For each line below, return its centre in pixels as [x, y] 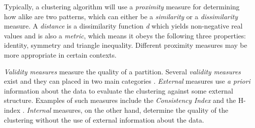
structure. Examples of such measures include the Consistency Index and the [120, 100]
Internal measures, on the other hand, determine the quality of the [127, 110]
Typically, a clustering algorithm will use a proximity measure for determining [122, 6]
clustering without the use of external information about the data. [104, 119]
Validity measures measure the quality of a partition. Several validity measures [123, 71]
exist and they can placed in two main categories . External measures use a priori [127, 81]
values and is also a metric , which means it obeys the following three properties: [125, 35]
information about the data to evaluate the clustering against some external [119, 90]
